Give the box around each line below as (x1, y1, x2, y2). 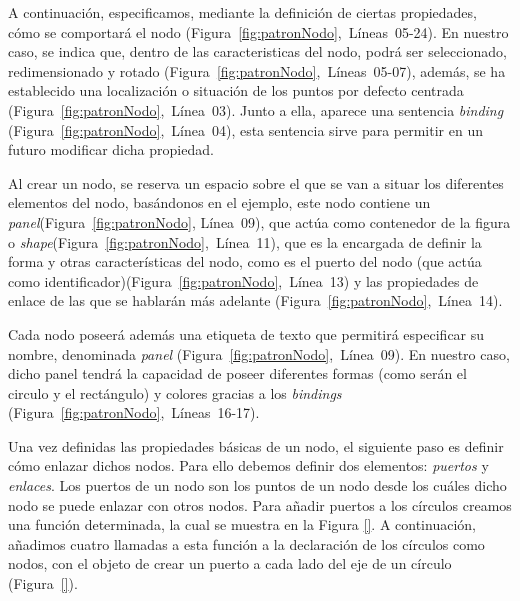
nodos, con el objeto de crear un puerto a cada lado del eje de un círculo (8, 553, 452, 574)
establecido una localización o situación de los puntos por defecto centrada (8, 80, 464, 101)
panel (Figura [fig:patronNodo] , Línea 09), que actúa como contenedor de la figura (8, 211, 511, 232)
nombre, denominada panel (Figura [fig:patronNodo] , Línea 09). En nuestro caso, (8, 343, 510, 364)
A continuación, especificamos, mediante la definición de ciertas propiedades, (8, 2, 477, 22)
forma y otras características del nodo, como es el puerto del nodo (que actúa (8, 251, 482, 272)
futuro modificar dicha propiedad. (8, 139, 214, 160)
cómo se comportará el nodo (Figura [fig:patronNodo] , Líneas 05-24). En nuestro (8, 21, 509, 42)
